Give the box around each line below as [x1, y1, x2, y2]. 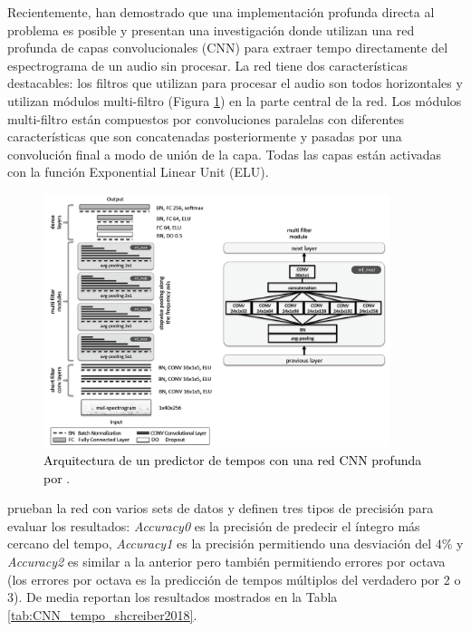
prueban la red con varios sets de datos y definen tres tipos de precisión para [7, 499, 434, 518]
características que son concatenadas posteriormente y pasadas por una [7, 127, 402, 146]
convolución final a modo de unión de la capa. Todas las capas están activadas [7, 144, 442, 163]
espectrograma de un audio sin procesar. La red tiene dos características [7, 55, 408, 74]
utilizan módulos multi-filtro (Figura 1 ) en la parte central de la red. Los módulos [7, 91, 462, 110]
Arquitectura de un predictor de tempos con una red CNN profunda [43, 451, 422, 470]
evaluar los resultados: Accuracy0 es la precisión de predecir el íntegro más [7, 516, 420, 535]
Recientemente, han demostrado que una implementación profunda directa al [7, 3, 435, 21]
